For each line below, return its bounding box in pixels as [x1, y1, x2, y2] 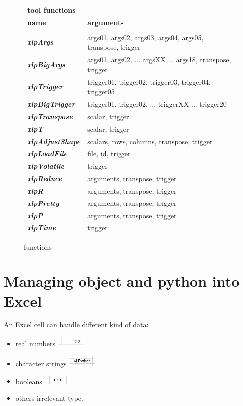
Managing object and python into [4, 271, 240, 291]
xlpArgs [27, 37, 54, 47]
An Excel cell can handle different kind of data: [4, 319, 149, 330]
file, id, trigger [87, 148, 131, 159]
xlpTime [27, 222, 56, 233]
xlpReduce [27, 173, 62, 184]
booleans [15, 376, 42, 386]
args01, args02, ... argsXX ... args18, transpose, [87, 54, 231, 65]
